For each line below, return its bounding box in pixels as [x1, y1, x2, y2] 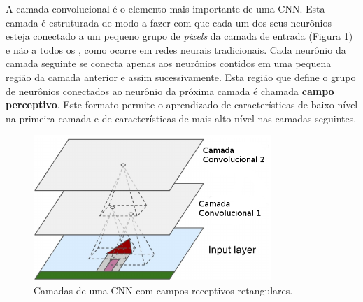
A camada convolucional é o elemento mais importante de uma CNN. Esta [6, 1, 325, 15]
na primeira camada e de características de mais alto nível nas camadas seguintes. [6, 110, 357, 125]
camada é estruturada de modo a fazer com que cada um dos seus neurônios [6, 15, 332, 29]
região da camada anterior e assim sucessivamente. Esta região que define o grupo [6, 69, 356, 84]
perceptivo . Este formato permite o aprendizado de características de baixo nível [6, 97, 358, 112]
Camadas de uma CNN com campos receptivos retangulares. [34, 282, 293, 297]
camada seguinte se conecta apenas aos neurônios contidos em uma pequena [6, 56, 332, 71]
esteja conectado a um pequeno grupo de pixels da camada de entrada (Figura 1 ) [6, 29, 353, 43]
